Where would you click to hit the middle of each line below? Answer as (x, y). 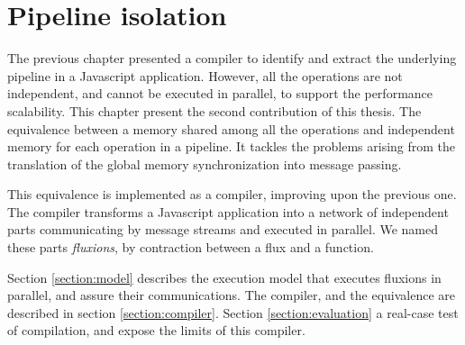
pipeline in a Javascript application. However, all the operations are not (205, 75)
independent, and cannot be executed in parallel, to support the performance (220, 93)
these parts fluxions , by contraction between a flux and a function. (191, 247)
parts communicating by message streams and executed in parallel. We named (223, 229)
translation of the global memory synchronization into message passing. (205, 163)
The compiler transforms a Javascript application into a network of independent (228, 211)
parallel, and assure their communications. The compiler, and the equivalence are (232, 295)
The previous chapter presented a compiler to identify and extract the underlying (232, 58)
